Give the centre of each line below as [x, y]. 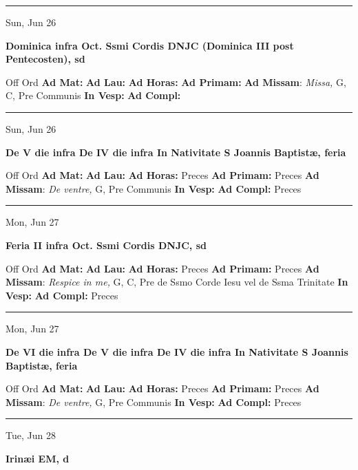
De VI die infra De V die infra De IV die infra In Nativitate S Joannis [177, 351]
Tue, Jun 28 [31, 435]
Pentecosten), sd [45, 59]
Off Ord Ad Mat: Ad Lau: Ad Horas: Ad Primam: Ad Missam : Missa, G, [176, 82]
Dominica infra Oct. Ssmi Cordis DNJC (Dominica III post [150, 45]
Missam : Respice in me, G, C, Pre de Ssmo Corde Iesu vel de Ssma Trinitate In [177, 282]
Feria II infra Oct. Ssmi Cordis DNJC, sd [106, 245]
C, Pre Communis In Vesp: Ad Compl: [93, 95]
